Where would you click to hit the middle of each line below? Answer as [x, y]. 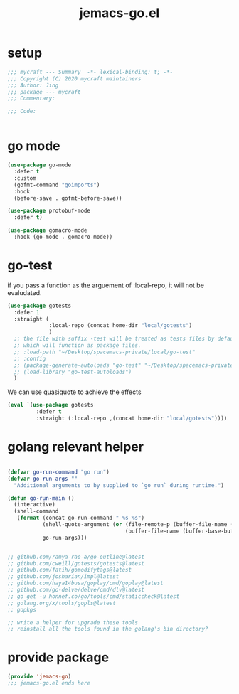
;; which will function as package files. [78, 346]
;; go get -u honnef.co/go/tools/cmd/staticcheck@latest [94, 596]
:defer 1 [27, 312]
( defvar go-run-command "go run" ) [59, 472]
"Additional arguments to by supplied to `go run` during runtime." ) [119, 485]
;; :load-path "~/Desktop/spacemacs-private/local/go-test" [105, 352]
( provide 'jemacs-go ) [39, 677]
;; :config [30, 358]
